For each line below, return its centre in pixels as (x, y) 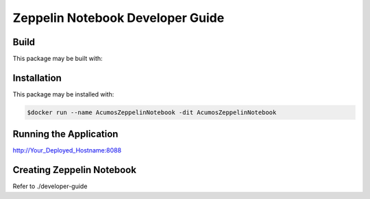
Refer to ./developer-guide (50, 186)
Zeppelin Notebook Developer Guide (119, 18)
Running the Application (65, 134)
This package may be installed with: (63, 94)
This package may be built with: (58, 59)
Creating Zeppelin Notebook (75, 170)
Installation (37, 78)
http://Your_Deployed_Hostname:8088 (67, 150)
